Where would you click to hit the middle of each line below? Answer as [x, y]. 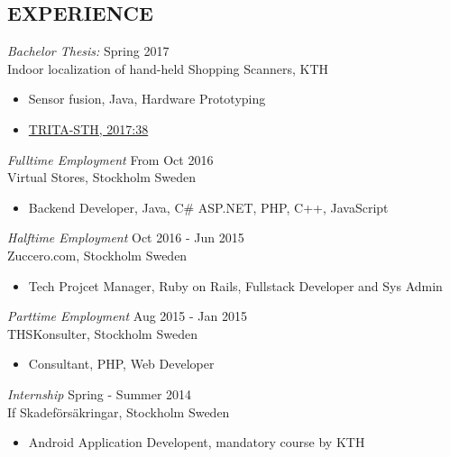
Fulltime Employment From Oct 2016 [110, 159]
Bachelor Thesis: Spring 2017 [88, 51]
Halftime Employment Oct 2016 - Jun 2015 [126, 238]
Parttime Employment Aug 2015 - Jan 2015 [127, 316]
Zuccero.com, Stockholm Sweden [97, 255]
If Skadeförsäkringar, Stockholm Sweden [119, 411]
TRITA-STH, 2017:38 [88, 128]
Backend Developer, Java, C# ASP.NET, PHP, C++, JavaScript [208, 207]
